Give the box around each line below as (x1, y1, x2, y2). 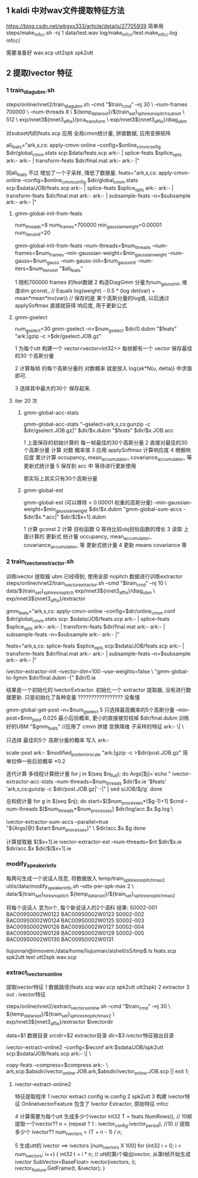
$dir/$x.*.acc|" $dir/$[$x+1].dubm (23, 513, 106, 520)
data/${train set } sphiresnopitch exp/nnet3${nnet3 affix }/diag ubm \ (6, 587, 155, 596)
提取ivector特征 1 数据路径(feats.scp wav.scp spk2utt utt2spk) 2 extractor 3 (6, 983, 190, 991)
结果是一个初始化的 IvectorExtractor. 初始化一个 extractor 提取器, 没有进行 (6, 686, 186, 693)
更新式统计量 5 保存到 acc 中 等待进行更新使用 (23, 462, 137, 470)
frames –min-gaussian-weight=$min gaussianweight (49, 250, 167, 258)
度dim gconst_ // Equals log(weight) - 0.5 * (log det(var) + (14, 287, 155, 294)
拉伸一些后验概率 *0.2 (11, 758, 66, 765)
